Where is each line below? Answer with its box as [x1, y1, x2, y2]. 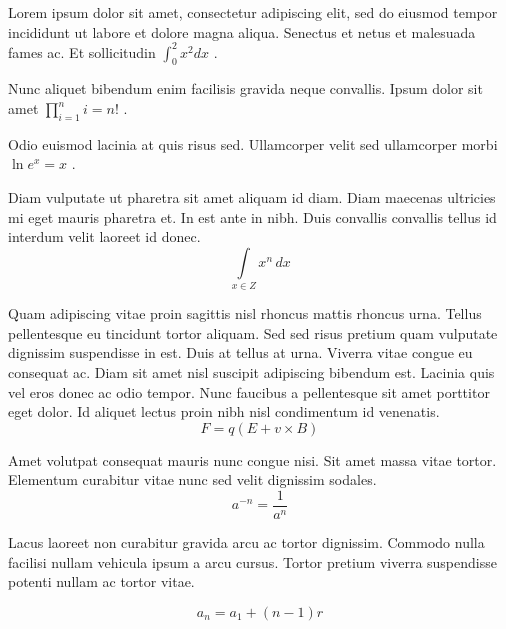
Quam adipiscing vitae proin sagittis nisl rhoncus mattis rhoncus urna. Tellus [8, 303, 482, 324]
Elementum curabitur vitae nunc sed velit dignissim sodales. [8, 469, 377, 490]
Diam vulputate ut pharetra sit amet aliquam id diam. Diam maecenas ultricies [8, 187, 496, 208]
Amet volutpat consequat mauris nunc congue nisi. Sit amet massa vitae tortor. [8, 449, 497, 470]
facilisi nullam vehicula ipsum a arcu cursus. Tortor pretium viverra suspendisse [8, 551, 497, 572]
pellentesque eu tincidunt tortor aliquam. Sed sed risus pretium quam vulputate [8, 322, 498, 343]
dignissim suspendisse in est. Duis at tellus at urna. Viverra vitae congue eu [8, 342, 473, 363]
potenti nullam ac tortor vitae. [8, 571, 195, 592]
